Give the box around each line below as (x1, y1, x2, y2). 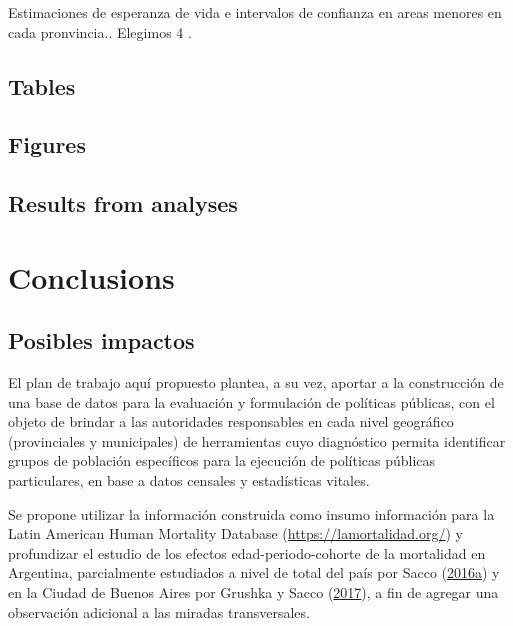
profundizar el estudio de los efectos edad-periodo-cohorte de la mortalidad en (8, 542, 486, 563)
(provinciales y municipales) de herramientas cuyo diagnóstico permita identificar (8, 430, 506, 451)
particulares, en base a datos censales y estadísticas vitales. (8, 470, 370, 491)
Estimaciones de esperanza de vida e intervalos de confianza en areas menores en (8, 2, 502, 22)
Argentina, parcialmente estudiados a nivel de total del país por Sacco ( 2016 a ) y (8, 562, 500, 583)
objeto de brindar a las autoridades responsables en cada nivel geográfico (8, 411, 454, 432)
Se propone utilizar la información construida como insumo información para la (8, 503, 495, 524)
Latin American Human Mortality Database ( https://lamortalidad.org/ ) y (8, 523, 463, 544)
